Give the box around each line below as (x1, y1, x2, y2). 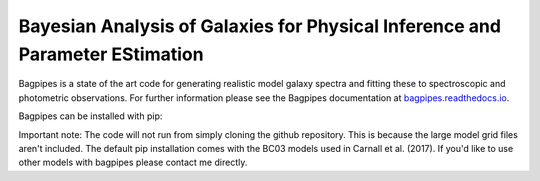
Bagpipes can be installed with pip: (18, 110, 163, 122)
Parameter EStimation (18, 43, 204, 65)
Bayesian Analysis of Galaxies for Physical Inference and (18, 15, 502, 37)
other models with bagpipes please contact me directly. (18, 156, 248, 169)
